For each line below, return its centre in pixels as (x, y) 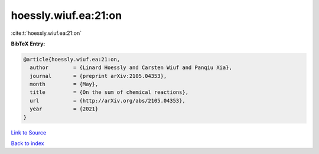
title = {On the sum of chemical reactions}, (109, 92)
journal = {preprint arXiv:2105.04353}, (98, 76)
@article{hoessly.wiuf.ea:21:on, (72, 59)
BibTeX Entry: (28, 44)
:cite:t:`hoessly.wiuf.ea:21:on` (46, 33)
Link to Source (29, 132)
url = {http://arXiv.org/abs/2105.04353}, (108, 101)
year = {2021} (64, 109)
